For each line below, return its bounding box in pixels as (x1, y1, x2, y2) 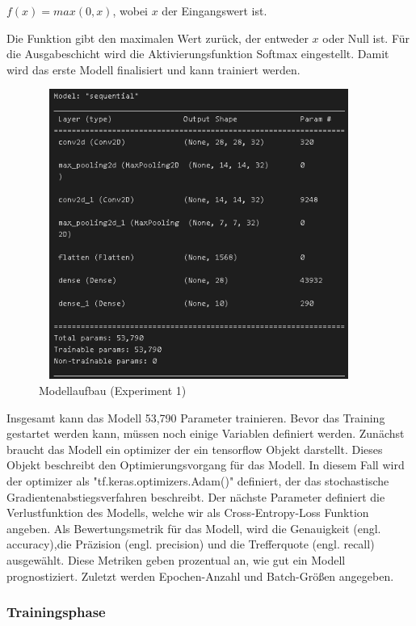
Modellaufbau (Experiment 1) (39, 382, 187, 399)
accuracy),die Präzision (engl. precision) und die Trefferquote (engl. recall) (6, 536, 375, 552)
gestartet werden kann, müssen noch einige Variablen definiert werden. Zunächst (6, 425, 405, 442)
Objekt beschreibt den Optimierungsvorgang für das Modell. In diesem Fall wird (6, 456, 405, 473)
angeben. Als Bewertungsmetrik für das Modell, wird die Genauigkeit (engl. (6, 519, 381, 536)
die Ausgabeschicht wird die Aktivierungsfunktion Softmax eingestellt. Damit (6, 45, 389, 62)
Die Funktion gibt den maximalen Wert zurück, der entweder (6, 29, 309, 46)
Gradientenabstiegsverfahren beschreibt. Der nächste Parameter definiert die (6, 488, 385, 505)
